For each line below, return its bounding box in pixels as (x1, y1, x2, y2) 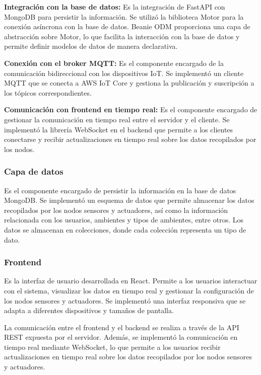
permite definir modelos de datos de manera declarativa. (4, 41, 178, 51)
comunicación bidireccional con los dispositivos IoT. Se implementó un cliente (4, 67, 244, 78)
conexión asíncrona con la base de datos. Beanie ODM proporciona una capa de (4, 21, 250, 32)
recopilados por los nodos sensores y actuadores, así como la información (4, 204, 228, 215)
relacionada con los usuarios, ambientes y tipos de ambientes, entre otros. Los (4, 214, 243, 225)
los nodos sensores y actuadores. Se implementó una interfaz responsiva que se (4, 295, 246, 306)
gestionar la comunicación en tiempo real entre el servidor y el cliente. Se (4, 114, 230, 124)
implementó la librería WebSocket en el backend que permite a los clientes (4, 124, 233, 134)
